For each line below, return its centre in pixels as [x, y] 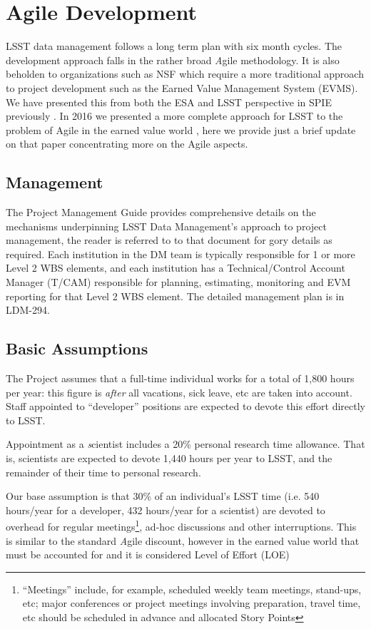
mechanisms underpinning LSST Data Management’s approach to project [166, 226]
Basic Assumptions [77, 348]
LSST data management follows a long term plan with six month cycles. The [174, 46]
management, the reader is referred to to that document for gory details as [169, 240]
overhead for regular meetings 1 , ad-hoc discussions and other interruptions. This [181, 526]
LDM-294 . [28, 310]
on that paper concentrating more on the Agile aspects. [127, 144]
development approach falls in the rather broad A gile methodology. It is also [173, 60]
